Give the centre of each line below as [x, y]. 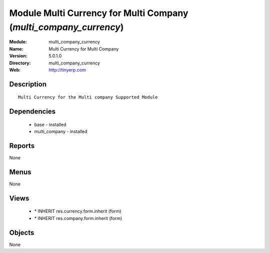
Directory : [20, 63]
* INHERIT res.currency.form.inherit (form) [78, 211]
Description [28, 84]
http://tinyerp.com [67, 69]
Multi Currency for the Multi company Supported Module [88, 97]
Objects [22, 232]
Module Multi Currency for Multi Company [99, 13]
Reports [22, 146]
